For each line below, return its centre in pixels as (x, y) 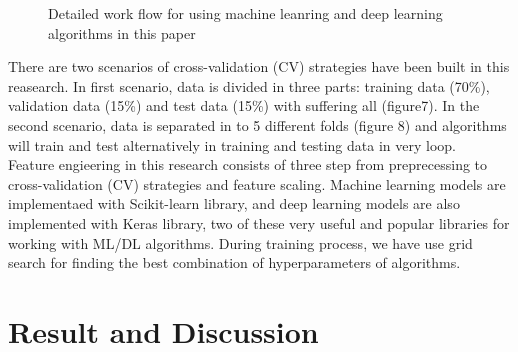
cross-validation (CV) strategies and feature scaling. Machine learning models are (257, 183)
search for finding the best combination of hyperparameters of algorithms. (234, 262)
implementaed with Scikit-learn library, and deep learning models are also (234, 203)
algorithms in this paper (122, 32)
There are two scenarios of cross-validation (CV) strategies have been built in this (259, 66)
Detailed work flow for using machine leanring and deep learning (245, 13)
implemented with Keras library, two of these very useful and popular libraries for (259, 222)
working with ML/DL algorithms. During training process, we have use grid (240, 242)
